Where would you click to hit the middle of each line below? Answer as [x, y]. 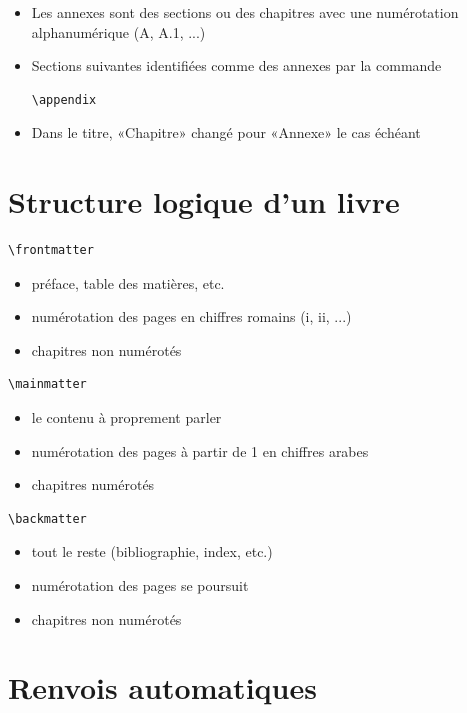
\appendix [64, 99]
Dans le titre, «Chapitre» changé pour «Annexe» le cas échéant [226, 132]
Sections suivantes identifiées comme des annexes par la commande [236, 65]
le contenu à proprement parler [126, 417]
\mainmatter [47, 384]
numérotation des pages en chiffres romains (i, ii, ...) [191, 316]
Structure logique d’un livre [204, 201]
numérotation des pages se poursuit [140, 585]
